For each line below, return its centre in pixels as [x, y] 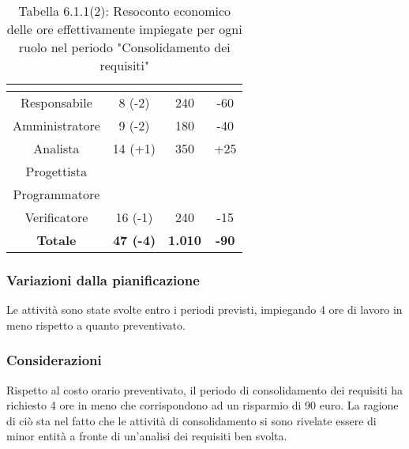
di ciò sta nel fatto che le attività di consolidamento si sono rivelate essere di [191, 420]
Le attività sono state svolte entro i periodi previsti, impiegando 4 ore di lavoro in [204, 309]
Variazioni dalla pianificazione [103, 279]
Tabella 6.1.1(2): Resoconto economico [125, 11]
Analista [56, 148]
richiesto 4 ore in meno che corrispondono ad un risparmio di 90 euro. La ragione [203, 405]
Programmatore [56, 194]
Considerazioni [54, 360]
